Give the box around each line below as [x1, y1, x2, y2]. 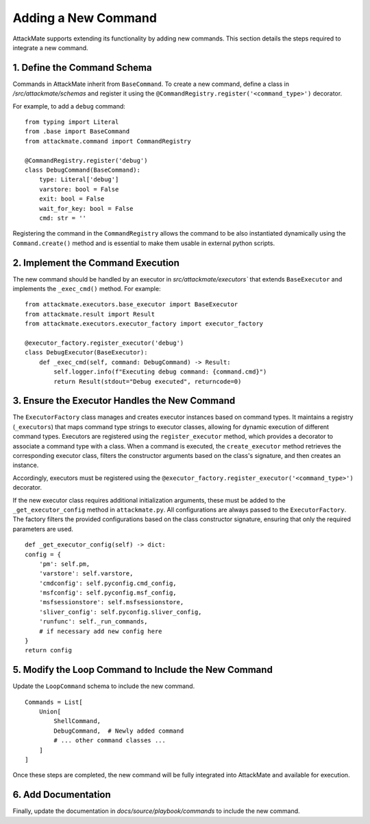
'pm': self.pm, [38, 560, 90, 568]
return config [25, 646, 72, 654]
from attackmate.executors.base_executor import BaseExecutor [25, 301, 238, 308]
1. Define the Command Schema [12, 62, 152, 73]
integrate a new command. [12, 43, 88, 51]
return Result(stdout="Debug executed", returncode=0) [53, 378, 242, 385]
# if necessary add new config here [38, 627, 162, 635]
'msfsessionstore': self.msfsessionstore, [38, 598, 184, 606]
